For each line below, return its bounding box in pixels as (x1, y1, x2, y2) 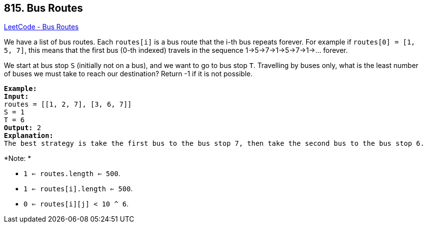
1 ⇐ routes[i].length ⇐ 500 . (23, 184, 133, 193)
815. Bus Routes (4, 2, 83, 14)
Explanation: (4, 132, 54, 140)
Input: (4, 92, 29, 101)
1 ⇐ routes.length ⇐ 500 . (23, 169, 120, 178)
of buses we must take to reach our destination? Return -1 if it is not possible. (4, 69, 253, 78)
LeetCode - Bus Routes (4, 23, 79, 31)
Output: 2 (4, 124, 41, 132)
